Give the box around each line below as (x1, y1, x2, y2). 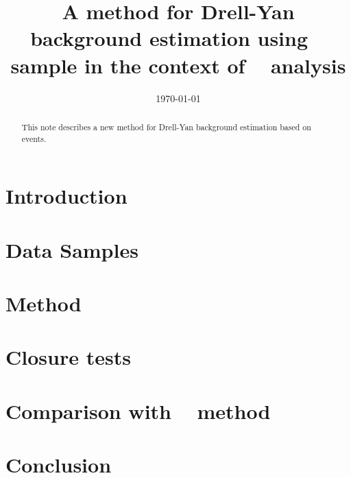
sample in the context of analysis (10, 51, 346, 79)
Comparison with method (5, 396, 271, 425)
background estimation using (30, 24, 308, 52)
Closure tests (5, 343, 131, 371)
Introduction (5, 182, 128, 210)
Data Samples (5, 235, 138, 263)
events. (21, 132, 47, 144)
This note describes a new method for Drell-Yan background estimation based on (21, 121, 311, 132)
